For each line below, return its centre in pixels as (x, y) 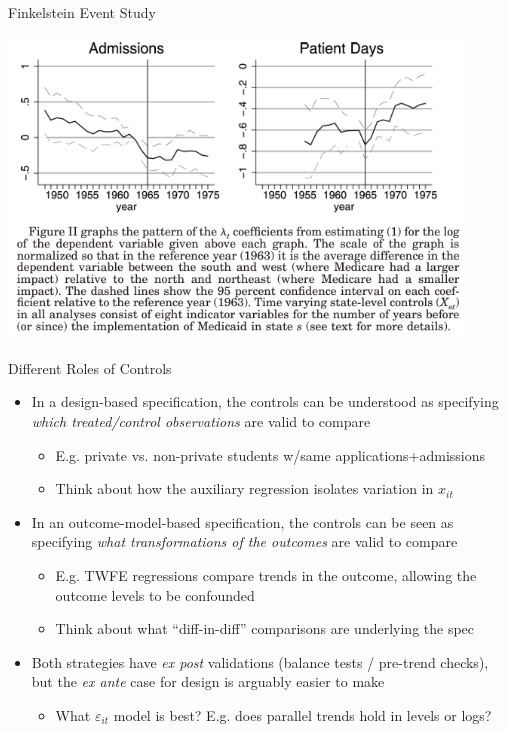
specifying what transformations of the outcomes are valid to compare (244, 541)
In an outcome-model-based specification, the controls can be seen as (242, 521)
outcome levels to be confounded (155, 594)
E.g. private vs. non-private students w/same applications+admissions (270, 454)
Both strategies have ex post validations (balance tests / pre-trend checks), (260, 661)
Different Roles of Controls (90, 367)
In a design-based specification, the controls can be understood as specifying (265, 401)
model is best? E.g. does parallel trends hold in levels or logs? (302, 714)
